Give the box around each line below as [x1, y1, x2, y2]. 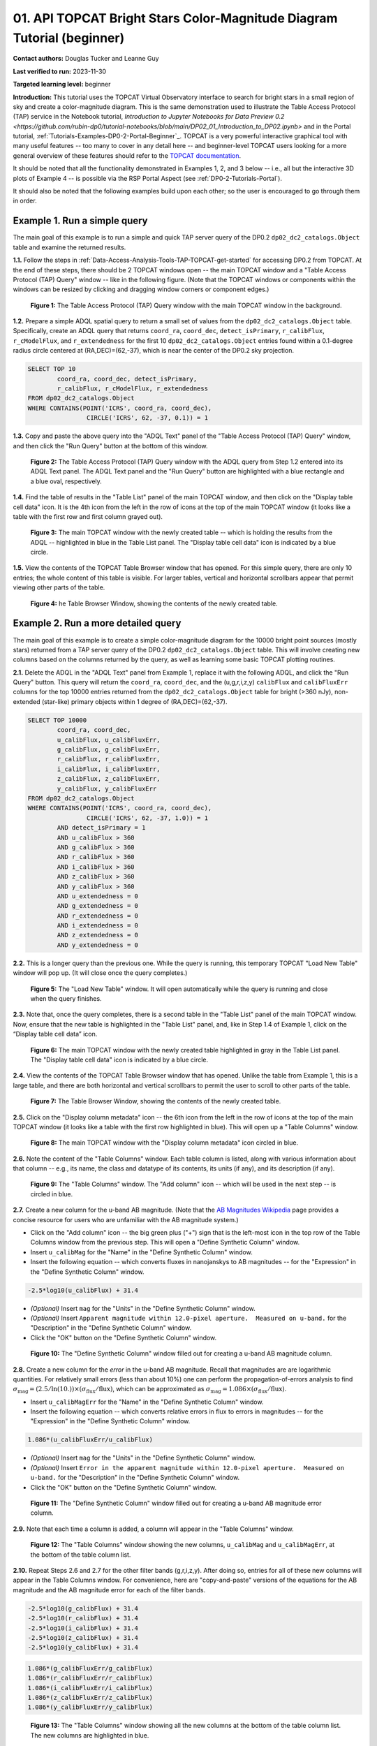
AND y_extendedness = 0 [57, 941, 139, 949]
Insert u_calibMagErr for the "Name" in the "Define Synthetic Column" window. [30, 1397, 264, 1406]
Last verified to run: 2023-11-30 [13, 67, 107, 75]
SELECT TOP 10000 [27, 716, 87, 724]
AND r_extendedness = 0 [57, 911, 139, 920]
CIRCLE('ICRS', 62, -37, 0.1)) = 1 [86, 414, 209, 422]
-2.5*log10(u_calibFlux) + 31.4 [27, 1286, 139, 1294]
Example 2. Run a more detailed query [13, 617, 182, 629]
